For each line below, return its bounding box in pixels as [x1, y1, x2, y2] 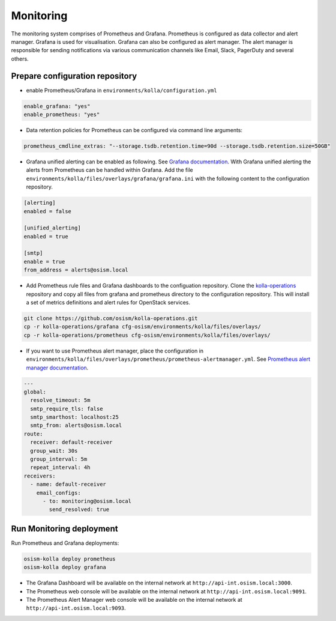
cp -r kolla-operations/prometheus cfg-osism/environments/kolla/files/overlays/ [23, 332, 271, 339]
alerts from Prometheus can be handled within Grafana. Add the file [26, 166, 193, 174]
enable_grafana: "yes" [23, 103, 91, 109]
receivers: [23, 472, 56, 479]
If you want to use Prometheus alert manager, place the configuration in [26, 347, 204, 354]
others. [11, 55, 29, 62]
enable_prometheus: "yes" [23, 111, 100, 118]
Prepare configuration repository [11, 71, 137, 81]
